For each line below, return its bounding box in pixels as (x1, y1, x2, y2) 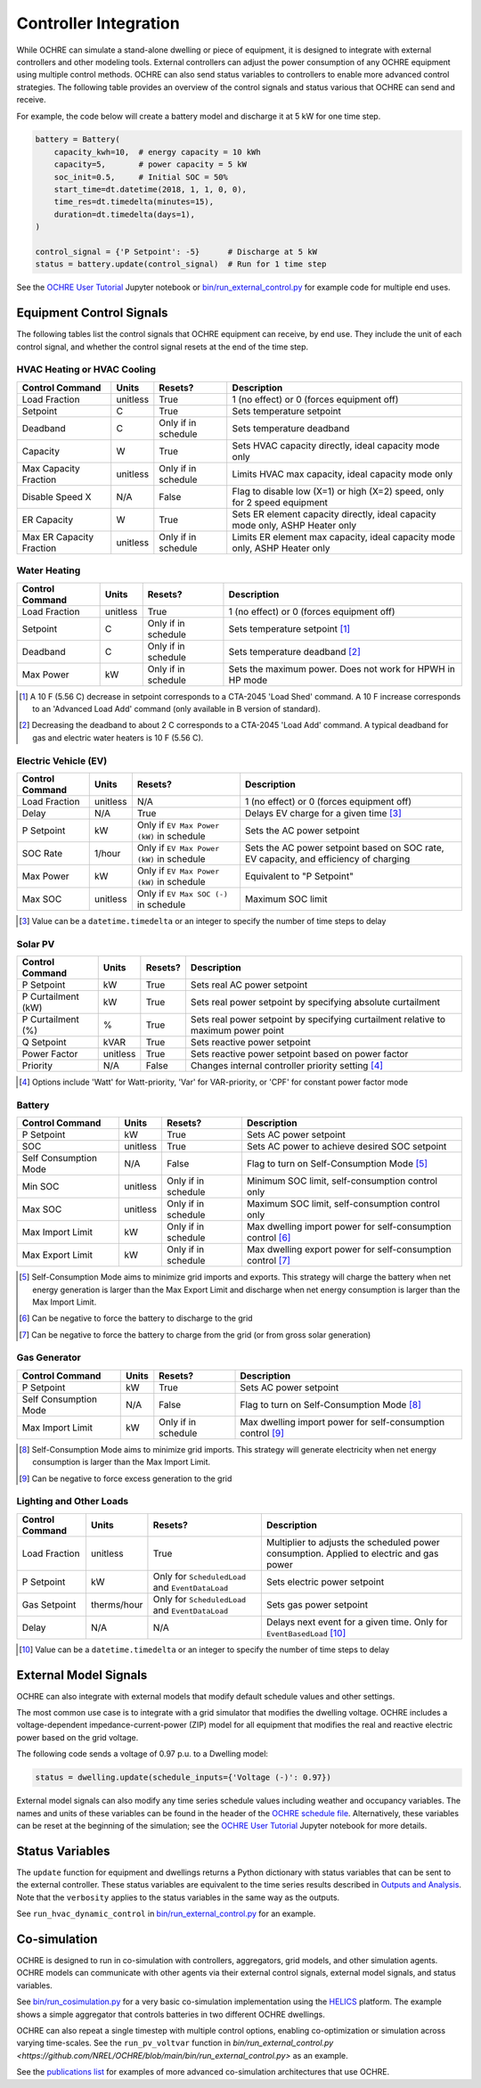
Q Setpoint (21, 1036, 67, 1049)
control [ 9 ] (240, 1427, 285, 1439)
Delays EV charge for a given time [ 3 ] (245, 807, 403, 819)
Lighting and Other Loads (16, 1495, 129, 1508)
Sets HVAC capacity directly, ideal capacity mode (232, 439, 440, 452)
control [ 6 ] (246, 1232, 291, 1244)
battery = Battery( (35, 135, 120, 144)
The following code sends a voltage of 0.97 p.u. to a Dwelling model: (16, 1748, 269, 1759)
